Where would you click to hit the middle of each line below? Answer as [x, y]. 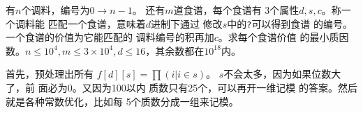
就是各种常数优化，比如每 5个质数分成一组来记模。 [122, 101]
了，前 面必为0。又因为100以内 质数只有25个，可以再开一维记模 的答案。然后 [181, 88]
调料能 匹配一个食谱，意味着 [80, 23]
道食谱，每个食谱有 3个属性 [236, 10]
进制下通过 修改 [186, 23]
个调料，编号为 [55, 10]
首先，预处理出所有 [50, 74]
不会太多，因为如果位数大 [282, 74]
